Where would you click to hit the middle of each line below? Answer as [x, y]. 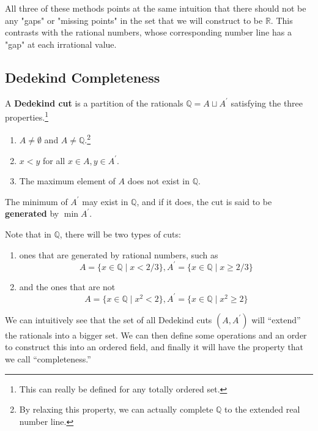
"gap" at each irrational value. [61, 44]
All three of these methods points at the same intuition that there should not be [156, 8]
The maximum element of [67, 181]
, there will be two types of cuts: [120, 234]
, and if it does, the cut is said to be [204, 201]
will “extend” [276, 319]
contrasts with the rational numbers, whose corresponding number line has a [148, 32]
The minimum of [36, 201]
